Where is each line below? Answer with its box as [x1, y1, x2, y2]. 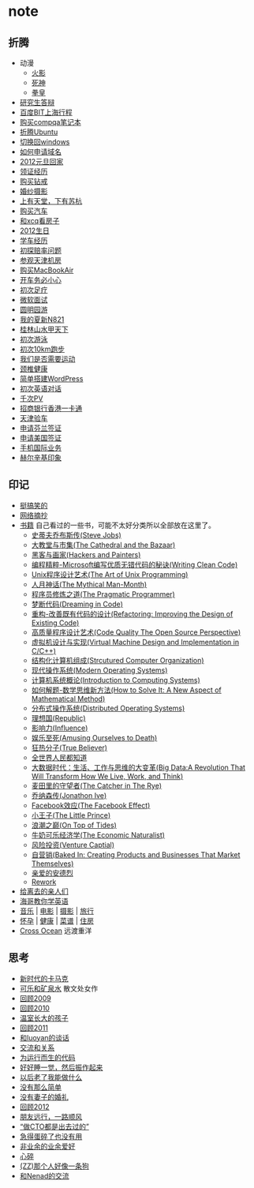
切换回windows [19, 137, 70, 146]
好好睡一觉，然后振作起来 [19, 1062, 103, 1072]
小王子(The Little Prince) [31, 810, 111, 819]
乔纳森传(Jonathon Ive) [31, 790, 107, 800]
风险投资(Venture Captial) [31, 840, 115, 849]
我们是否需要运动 [19, 354, 76, 363]
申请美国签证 [19, 433, 62, 442]
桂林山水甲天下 [19, 324, 69, 334]
